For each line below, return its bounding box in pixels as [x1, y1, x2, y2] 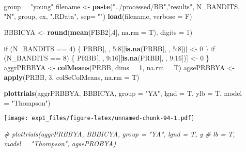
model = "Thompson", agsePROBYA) [4, 138, 116, 148]
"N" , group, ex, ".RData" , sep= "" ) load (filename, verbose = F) [4, 11, 192, 21]
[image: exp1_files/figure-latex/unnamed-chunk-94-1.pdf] [4, 115, 195, 122]
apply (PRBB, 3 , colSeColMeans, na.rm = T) [4, 72, 139, 82]
